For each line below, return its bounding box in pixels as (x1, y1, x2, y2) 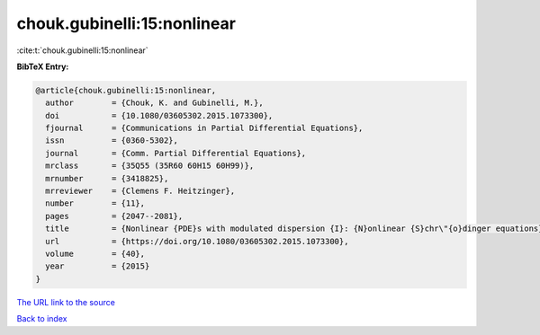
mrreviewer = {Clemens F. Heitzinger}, (45, 186, 236, 197)
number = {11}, (45, 198, 146, 208)
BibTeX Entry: (16, 61, 69, 72)
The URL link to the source (16, 296, 116, 307)
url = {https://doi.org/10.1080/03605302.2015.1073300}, (45, 236, 349, 246)
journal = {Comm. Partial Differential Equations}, (45, 148, 307, 158)
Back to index (16, 313, 67, 324)
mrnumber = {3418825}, (45, 173, 169, 183)
